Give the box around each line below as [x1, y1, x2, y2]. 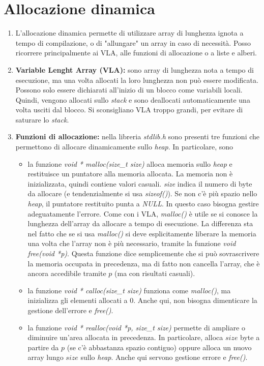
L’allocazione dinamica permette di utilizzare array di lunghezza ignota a [15, 27, 244, 38]
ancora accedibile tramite [27, 268, 106, 279]
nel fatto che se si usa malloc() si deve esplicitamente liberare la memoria [27, 228, 256, 238]
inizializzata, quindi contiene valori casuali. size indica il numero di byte [27, 178, 252, 189]
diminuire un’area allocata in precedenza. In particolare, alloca [27, 332, 223, 343]
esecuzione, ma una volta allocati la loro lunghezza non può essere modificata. [15, 74, 258, 85]
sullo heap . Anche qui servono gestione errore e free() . [80, 352, 248, 362]
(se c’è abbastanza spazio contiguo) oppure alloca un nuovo [67, 342, 252, 352]
